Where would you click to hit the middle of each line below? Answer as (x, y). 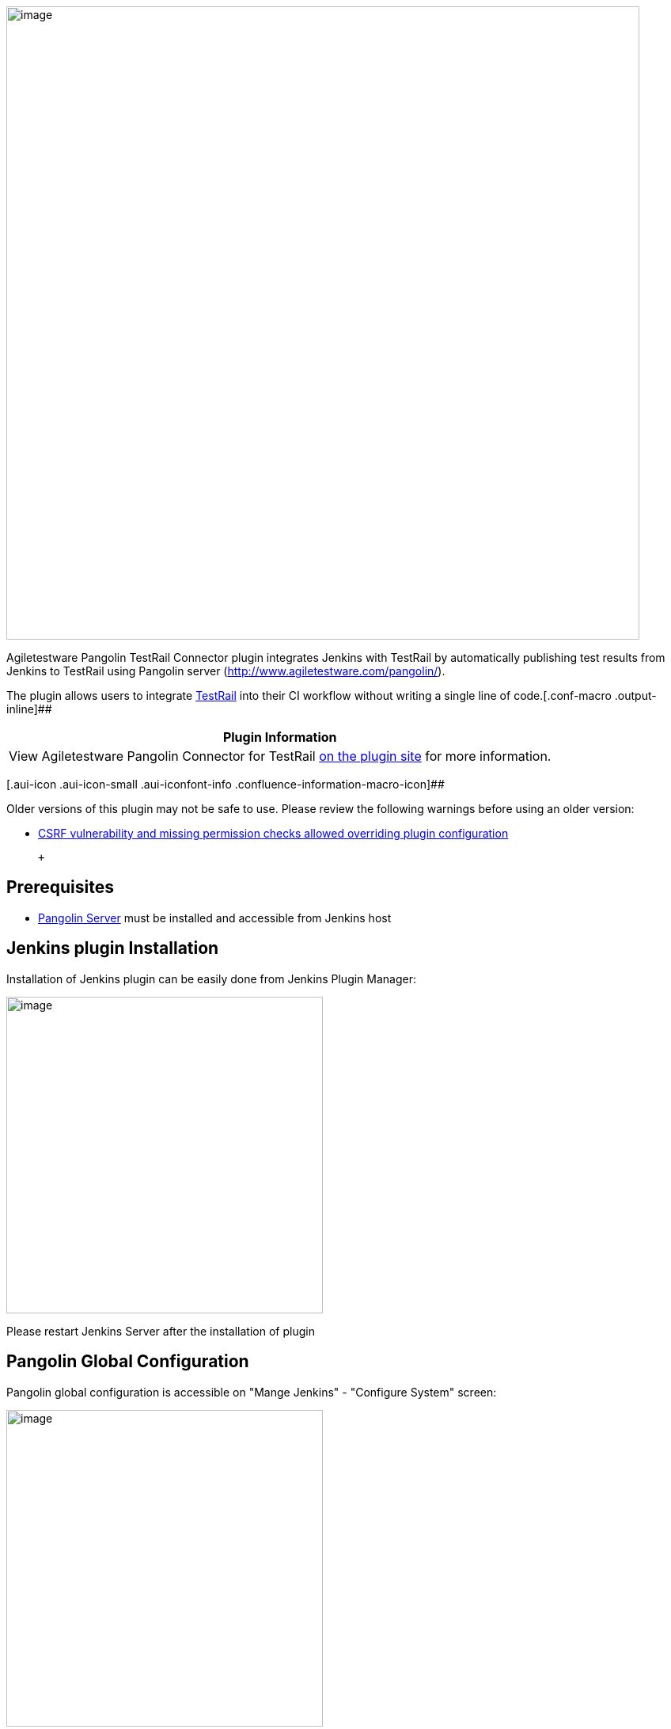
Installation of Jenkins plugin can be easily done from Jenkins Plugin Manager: (212, 978)
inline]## (29, 709)
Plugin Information (280, 737)
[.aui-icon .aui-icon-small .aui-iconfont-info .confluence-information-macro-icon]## (226, 784)
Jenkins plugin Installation (113, 948)
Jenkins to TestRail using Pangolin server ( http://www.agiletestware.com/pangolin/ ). (226, 671)
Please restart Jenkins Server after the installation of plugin (161, 1331)
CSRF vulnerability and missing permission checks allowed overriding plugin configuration (273, 833)
